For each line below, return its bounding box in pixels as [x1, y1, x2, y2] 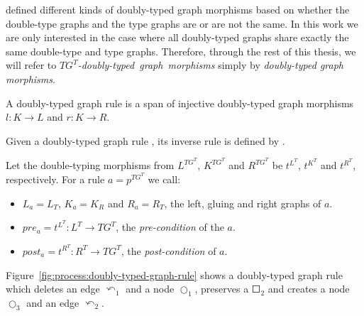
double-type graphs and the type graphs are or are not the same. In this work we [6, 16, 358, 31]
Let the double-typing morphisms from [6, 158, 175, 173]
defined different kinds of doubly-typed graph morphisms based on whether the [6, 2, 350, 16]
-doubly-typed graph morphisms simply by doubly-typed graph [77, 58, 343, 72]
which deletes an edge [6, 281, 100, 296]
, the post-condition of [121, 243, 216, 258]
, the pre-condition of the [116, 219, 224, 234]
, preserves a [194, 281, 249, 296]
